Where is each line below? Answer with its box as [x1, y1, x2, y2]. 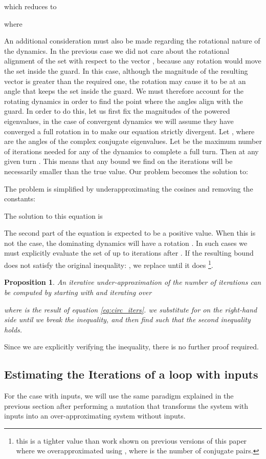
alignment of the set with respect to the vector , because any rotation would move [4, 55, 261, 66]
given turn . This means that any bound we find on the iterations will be [4, 156, 233, 166]
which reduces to [4, 1, 57, 11]
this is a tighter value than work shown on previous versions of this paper [16, 435, 247, 446]
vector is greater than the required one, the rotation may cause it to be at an [4, 75, 246, 86]
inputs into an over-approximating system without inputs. [4, 410, 186, 421]
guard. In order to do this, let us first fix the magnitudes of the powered [4, 106, 230, 116]
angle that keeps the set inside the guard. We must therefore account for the [4, 86, 243, 96]
